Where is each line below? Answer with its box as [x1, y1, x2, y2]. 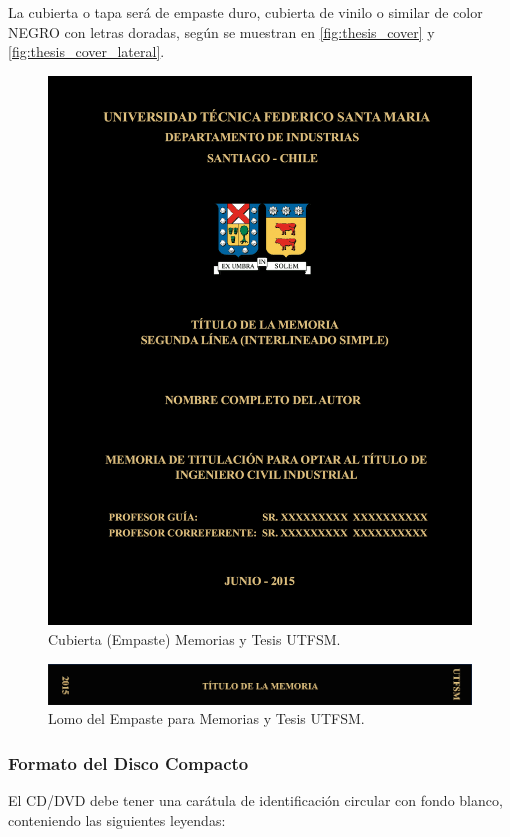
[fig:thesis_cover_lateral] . [8, 41, 165, 62]
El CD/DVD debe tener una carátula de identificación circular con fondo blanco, [8, 789, 503, 810]
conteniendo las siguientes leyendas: [8, 809, 226, 830]
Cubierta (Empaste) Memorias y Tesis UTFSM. [48, 628, 341, 649]
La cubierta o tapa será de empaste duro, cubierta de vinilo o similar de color [8, 2, 483, 22]
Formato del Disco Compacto [8, 750, 249, 775]
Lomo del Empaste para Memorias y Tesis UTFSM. [48, 708, 365, 729]
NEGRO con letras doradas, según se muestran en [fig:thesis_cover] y [8, 21, 435, 42]
